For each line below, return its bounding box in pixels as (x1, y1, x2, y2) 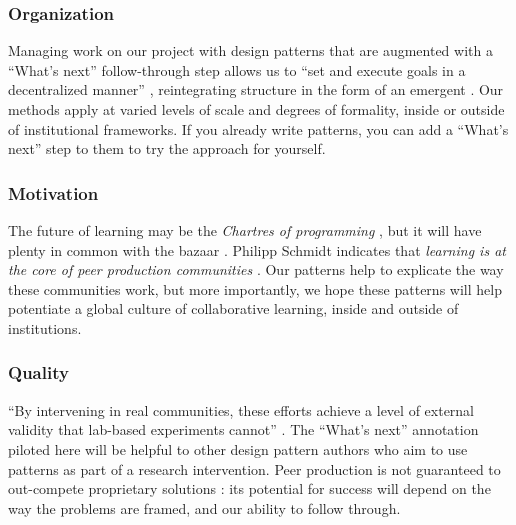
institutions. (8, 317, 82, 338)
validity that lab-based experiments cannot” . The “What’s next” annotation (8, 419, 479, 440)
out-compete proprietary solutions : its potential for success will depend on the (8, 478, 491, 499)
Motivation (8, 180, 99, 205)
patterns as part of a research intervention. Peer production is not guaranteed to (8, 458, 501, 479)
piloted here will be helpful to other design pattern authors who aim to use (8, 438, 468, 459)
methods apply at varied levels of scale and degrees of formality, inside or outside (8, 99, 505, 119)
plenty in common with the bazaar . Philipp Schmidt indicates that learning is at (8, 239, 506, 260)
